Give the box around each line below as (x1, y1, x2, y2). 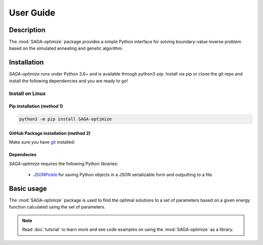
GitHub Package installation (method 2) (9, 130, 91, 136)
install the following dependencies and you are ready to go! (9, 78, 128, 84)
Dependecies (9, 151, 37, 158)
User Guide (9, 7, 56, 18)
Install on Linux (9, 90, 46, 97)
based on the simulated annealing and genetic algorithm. (9, 45, 123, 51)
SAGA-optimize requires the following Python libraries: (9, 161, 119, 167)
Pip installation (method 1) (9, 103, 63, 109)
